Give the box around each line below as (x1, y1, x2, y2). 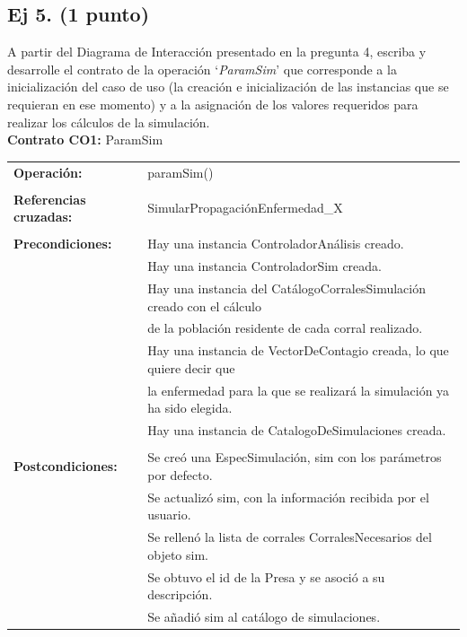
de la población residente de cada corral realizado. (147, 318, 423, 337)
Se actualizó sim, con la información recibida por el (147, 487, 429, 506)
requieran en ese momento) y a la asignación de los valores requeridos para (7, 94, 419, 113)
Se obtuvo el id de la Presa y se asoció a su (147, 567, 385, 586)
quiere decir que (147, 358, 235, 377)
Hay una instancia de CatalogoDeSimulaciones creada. (147, 421, 446, 440)
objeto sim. (147, 545, 208, 563)
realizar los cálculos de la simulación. (7, 112, 210, 131)
